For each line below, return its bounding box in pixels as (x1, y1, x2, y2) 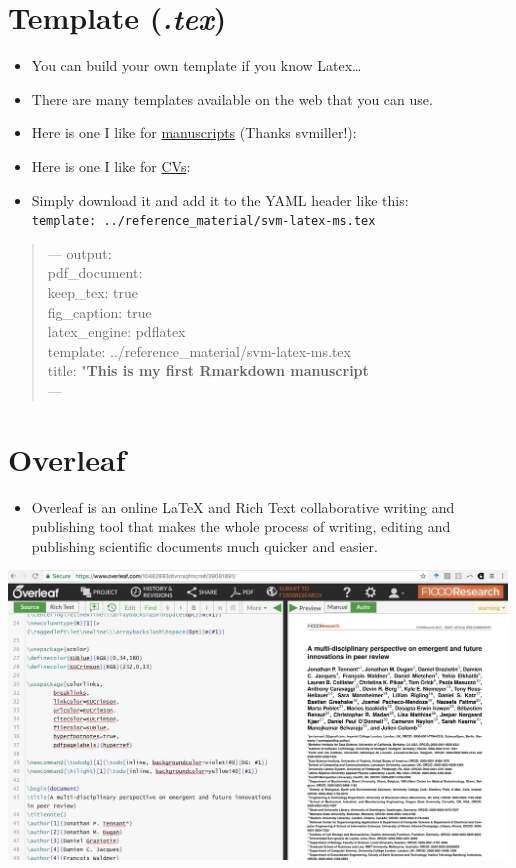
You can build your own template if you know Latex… (31, 55, 362, 76)
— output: (47, 242, 112, 263)
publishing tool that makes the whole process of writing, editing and (31, 516, 451, 537)
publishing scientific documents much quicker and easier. (31, 535, 378, 556)
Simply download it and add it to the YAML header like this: (31, 189, 409, 210)
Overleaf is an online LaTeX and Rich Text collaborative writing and (31, 496, 455, 517)
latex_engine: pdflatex (47, 321, 186, 342)
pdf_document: (47, 262, 143, 283)
